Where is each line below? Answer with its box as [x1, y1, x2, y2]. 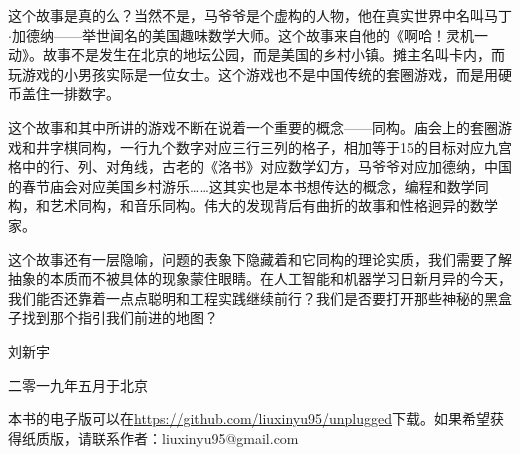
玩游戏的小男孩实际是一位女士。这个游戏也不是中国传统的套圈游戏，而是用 [8, 63, 498, 84]
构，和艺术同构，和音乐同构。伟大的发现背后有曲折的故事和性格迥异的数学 [8, 195, 498, 216]
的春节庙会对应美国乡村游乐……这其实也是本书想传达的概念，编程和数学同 [8, 175, 489, 196]
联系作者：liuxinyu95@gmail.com [91, 427, 299, 448]
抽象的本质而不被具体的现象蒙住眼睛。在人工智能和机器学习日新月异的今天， [8, 268, 512, 289]
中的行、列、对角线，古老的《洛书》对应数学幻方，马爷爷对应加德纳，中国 [21, 156, 512, 177]
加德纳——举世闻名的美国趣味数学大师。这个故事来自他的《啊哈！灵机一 [11, 24, 488, 45]
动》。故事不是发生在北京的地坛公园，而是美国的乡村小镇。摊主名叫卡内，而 [8, 44, 505, 65]
